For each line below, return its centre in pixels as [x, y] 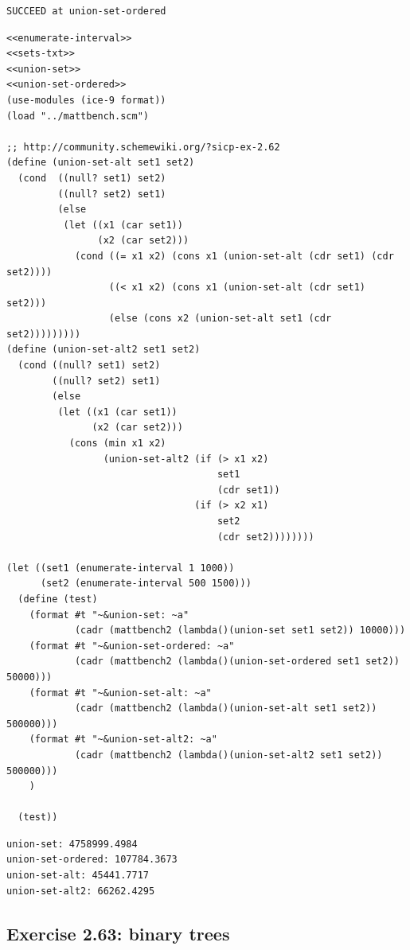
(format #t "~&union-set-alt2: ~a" [123, 740]
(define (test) [58, 599]
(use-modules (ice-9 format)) [86, 100]
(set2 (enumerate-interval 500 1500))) [146, 584]
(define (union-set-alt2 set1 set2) [103, 350]
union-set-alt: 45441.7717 [78, 876]
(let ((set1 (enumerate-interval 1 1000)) [121, 568]
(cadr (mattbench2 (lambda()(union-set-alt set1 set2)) [226, 709]
